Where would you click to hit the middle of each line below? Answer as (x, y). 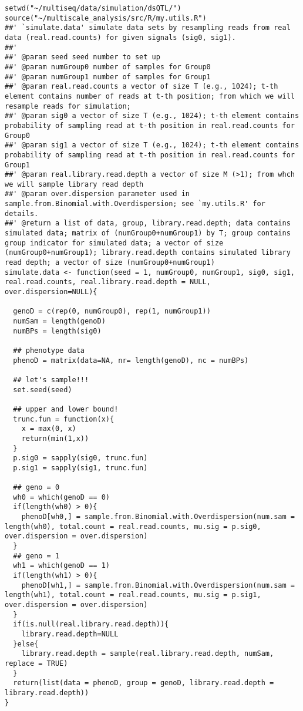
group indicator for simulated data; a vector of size (114, 243)
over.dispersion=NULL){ (51, 292)
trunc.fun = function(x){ (64, 419)
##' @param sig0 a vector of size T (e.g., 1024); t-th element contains (152, 116)
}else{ (26, 644)
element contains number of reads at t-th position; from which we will (150, 96)
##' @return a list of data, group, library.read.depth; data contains (148, 223)
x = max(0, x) (49, 429)
